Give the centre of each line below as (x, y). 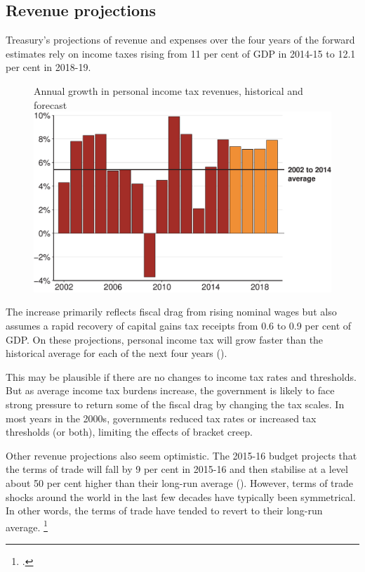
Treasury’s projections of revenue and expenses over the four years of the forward (180, 40)
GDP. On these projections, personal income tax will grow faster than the (165, 339)
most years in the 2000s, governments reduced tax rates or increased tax (161, 418)
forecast (51, 104)
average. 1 (27, 526)
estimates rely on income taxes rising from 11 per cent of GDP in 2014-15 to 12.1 (181, 53)
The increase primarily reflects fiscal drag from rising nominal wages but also (171, 312)
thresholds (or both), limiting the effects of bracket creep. (129, 432)
